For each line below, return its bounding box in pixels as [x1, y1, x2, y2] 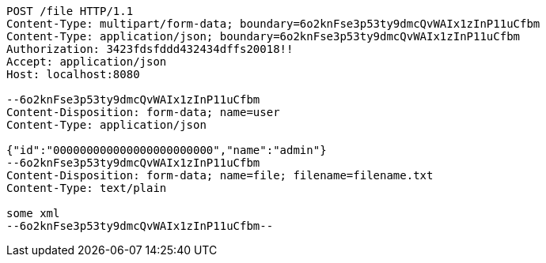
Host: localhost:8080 [6, 68, 140, 81]
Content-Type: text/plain [6, 182, 167, 194]
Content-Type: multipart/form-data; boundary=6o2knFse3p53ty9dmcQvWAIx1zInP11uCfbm [6, 17, 540, 30]
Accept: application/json [6, 55, 167, 68]
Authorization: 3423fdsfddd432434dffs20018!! [6, 43, 294, 55]
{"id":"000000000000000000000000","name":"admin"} [6, 144, 327, 156]
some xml [6, 207, 60, 220]
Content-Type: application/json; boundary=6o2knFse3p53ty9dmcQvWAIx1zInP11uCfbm [6, 30, 521, 43]
